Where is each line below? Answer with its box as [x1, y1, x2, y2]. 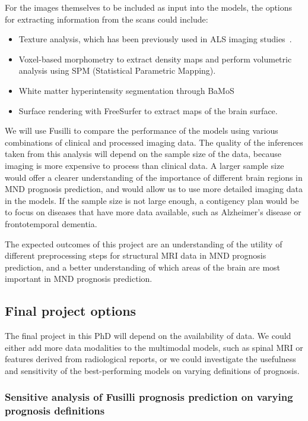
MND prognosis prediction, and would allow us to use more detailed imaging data [5, 183, 303, 195]
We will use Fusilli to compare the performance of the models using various [5, 124, 278, 137]
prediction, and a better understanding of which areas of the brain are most [5, 260, 281, 273]
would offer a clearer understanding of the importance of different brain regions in [5, 171, 303, 183]
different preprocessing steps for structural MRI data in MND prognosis [5, 249, 266, 262]
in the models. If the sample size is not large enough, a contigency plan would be [5, 194, 299, 206]
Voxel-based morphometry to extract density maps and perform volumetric [18, 52, 292, 65]
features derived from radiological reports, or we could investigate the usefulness [5, 353, 296, 365]
